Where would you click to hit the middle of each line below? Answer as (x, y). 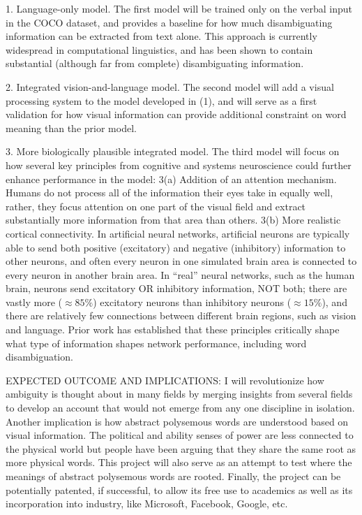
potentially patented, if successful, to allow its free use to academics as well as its (179, 489)
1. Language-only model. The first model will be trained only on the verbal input (179, 8)
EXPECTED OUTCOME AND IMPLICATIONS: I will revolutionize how (165, 380)
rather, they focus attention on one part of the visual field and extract (156, 206)
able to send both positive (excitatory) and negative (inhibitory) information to (176, 247)
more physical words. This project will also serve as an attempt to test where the (179, 462)
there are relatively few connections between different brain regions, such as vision (181, 315)
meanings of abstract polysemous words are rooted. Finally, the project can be (173, 476)
